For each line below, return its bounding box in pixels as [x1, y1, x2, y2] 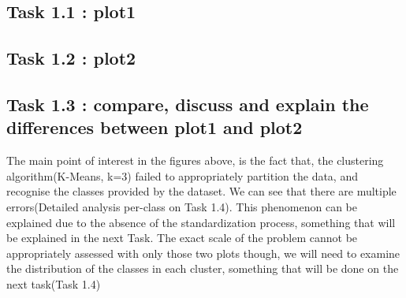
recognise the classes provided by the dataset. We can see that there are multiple [6, 183, 397, 199]
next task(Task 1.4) [6, 275, 101, 292]
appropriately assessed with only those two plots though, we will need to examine [6, 244, 400, 261]
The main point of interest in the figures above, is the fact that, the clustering [6, 152, 384, 169]
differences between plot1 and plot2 [6, 115, 303, 140]
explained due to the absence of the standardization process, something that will [6, 214, 396, 230]
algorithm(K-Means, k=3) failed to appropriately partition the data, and [6, 167, 358, 184]
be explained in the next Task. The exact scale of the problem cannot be [6, 229, 358, 246]
